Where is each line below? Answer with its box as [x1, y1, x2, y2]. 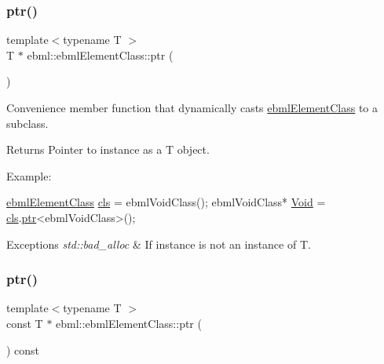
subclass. [6, 115, 49, 131]
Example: [6, 167, 52, 184]
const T [6, 315, 43, 331]
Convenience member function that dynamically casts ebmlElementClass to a [6, 100, 379, 115]
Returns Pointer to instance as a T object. [6, 141, 210, 158]
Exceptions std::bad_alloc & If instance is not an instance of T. [6, 235, 311, 252]
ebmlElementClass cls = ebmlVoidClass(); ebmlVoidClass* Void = [6, 194, 326, 210]
